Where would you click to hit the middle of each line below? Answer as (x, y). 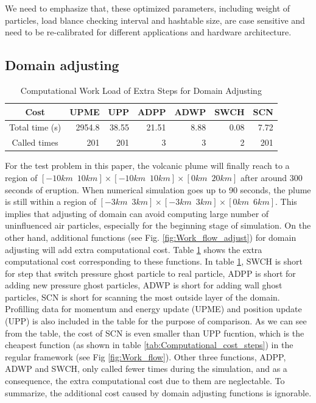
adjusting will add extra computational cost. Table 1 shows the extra (134, 249)
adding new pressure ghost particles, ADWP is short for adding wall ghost (144, 285)
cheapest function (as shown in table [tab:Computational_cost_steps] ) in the (149, 345)
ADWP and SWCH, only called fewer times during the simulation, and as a (146, 369)
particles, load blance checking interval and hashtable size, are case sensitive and (155, 20)
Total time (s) (35, 127)
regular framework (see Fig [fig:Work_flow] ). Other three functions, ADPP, (146, 356)
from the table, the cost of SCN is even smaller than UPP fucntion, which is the (155, 333)
